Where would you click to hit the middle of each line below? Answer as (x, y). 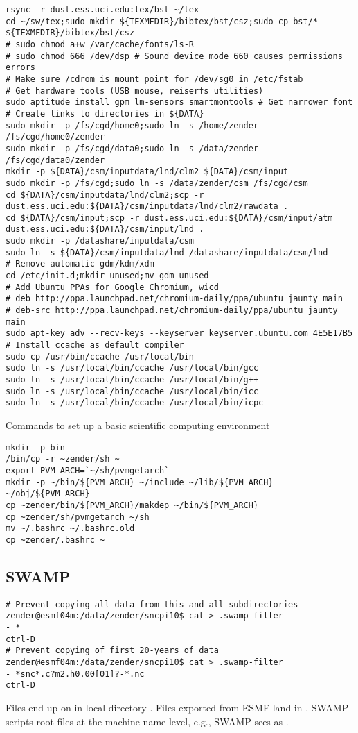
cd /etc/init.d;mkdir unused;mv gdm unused (107, 276)
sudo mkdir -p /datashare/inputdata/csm (100, 241)
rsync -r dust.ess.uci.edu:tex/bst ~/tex (102, 10)
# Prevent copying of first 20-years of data (112, 651)
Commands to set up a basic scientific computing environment (138, 424)
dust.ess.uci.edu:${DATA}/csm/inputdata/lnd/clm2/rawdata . (147, 207)
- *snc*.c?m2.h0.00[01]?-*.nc (75, 674)
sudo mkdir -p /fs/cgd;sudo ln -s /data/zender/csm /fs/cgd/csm (157, 183)
